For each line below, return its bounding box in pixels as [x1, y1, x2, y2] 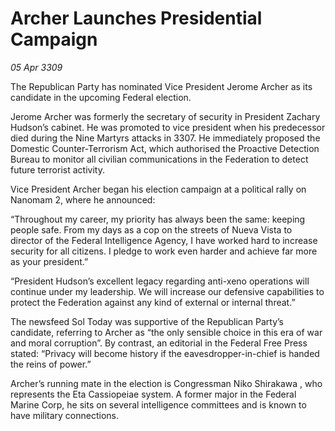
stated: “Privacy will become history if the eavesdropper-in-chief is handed [10, 347, 320, 359]
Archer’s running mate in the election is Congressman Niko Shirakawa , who [10, 377, 323, 389]
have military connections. [10, 409, 120, 421]
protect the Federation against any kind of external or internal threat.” [10, 296, 296, 308]
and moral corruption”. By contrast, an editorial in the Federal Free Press [10, 337, 308, 349]
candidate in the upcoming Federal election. [10, 91, 192, 103]
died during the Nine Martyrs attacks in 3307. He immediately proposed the [10, 132, 321, 144]
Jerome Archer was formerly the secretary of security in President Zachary [10, 110, 321, 122]
